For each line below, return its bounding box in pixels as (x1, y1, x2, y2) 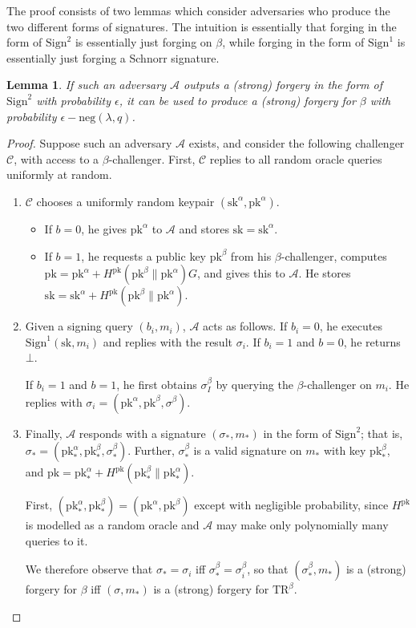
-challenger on (303, 375, 372, 392)
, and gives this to (196, 265, 285, 282)
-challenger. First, (108, 150, 196, 167)
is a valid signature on (193, 442, 302, 459)
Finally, (25, 424, 63, 441)
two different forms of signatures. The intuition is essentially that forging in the (6, 18, 397, 34)
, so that (247, 561, 289, 577)
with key (323, 442, 366, 459)
